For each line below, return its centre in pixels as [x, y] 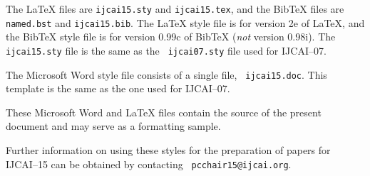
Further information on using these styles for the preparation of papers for [168, 150]
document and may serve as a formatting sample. [113, 126]
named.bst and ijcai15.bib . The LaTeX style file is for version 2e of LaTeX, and [185, 22]
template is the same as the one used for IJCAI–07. [118, 88]
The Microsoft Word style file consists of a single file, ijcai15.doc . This [166, 74]
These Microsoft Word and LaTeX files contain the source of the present [164, 112]
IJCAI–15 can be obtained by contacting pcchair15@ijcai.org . [149, 164]
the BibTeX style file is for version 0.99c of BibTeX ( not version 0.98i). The [171, 37]
